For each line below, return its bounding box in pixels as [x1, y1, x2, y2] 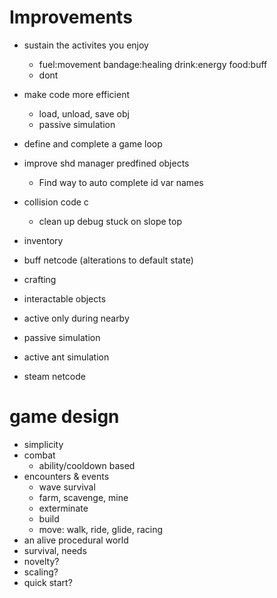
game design [9, 406, 120, 428]
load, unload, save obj [38, 107, 130, 120]
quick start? [23, 576, 73, 588]
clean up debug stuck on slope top [38, 215, 182, 227]
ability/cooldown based [38, 459, 136, 471]
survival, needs [23, 544, 87, 556]
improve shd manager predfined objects [23, 157, 190, 169]
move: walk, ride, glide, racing [38, 523, 164, 535]
